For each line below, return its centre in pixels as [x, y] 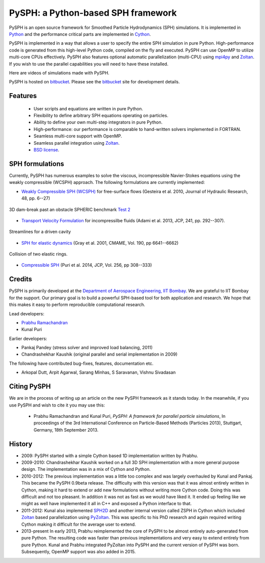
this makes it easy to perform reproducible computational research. [77, 305]
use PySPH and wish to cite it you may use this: [57, 405]
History [21, 444]
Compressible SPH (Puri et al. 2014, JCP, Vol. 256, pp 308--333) [87, 265]
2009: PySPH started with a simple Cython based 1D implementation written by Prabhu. [110, 456]
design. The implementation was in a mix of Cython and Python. [86, 469]
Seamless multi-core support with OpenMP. [78, 136]
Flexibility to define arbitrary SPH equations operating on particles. [101, 116]
